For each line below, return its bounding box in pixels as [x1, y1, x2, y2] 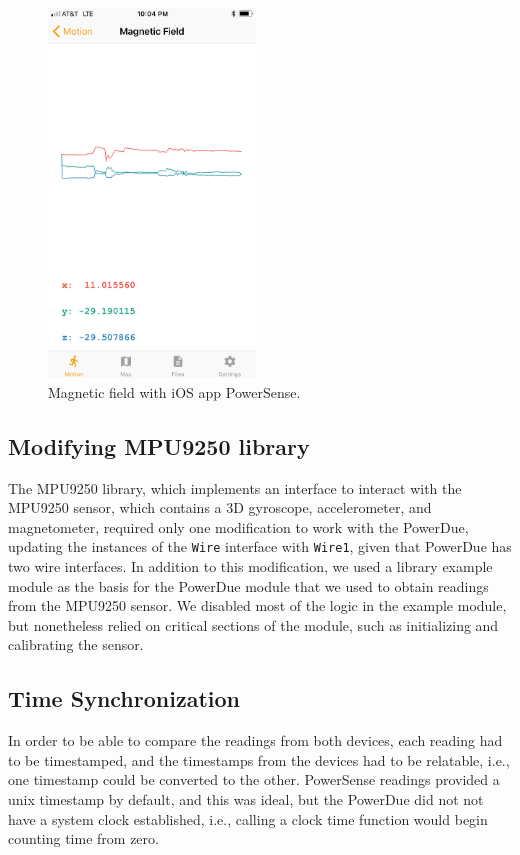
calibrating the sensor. [8, 634, 144, 655]
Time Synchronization [8, 683, 240, 714]
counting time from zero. [8, 828, 159, 849]
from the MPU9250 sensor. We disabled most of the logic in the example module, [8, 595, 507, 616]
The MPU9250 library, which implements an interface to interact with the [8, 477, 462, 498]
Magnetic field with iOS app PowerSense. [48, 381, 301, 402]
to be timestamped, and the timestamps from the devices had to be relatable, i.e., [8, 749, 510, 770]
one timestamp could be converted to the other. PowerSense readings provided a [8, 769, 500, 790]
